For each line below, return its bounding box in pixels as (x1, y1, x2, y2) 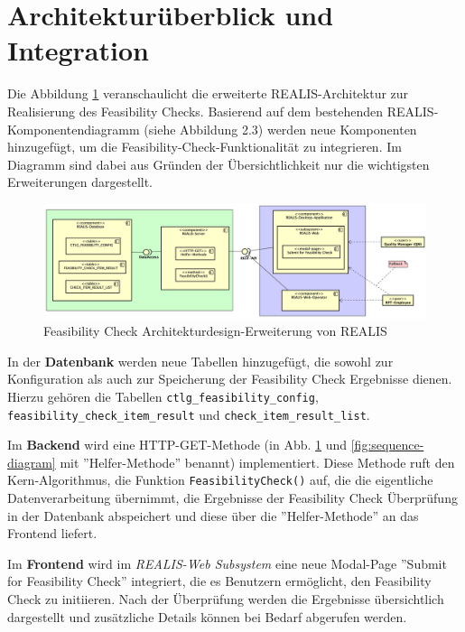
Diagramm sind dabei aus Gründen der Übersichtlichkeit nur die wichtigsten (7, 154, 430, 173)
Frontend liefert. (7, 524, 98, 543)
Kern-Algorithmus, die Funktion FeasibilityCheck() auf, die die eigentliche (7, 470, 433, 489)
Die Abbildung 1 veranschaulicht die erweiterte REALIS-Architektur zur (7, 84, 409, 103)
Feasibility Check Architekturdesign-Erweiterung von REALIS (43, 321, 387, 340)
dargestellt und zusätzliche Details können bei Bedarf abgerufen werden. (7, 607, 407, 626)
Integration (7, 32, 149, 69)
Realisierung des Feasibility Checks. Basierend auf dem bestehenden (7, 101, 384, 120)
